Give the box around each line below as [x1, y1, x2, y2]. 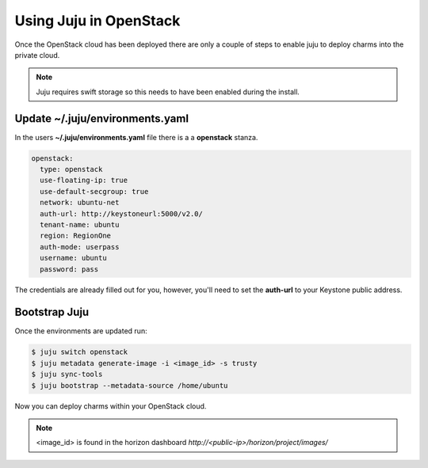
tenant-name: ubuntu [40, 220, 120, 229]
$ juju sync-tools [31, 370, 103, 379]
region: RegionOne [40, 231, 111, 241]
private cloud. [14, 50, 60, 59]
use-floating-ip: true [40, 176, 128, 185]
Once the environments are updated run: [14, 326, 147, 336]
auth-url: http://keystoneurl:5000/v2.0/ [40, 209, 204, 218]
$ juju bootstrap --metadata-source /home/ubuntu [31, 381, 228, 390]
